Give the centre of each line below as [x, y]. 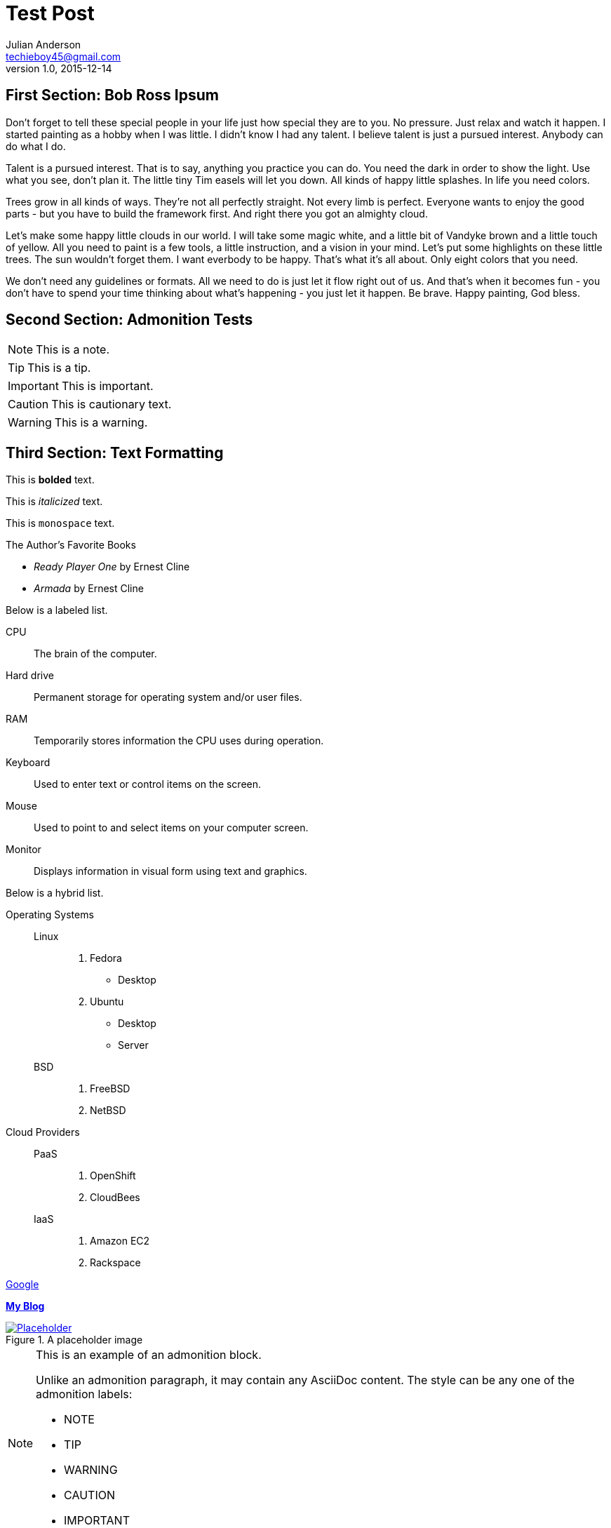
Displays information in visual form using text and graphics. [170, 871]
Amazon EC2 [120, 1241]
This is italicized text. [54, 502]
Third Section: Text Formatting [115, 453]
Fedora [106, 958]
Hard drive [30, 676]
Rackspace [115, 1263]
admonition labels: [84, 1394]
